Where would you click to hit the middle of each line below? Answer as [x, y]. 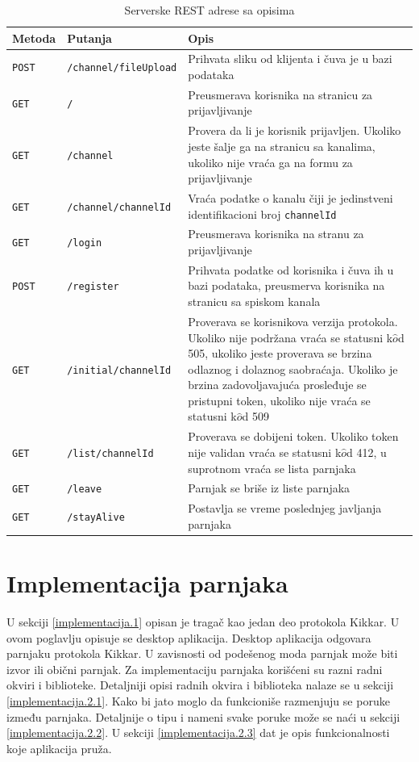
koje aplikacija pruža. [59, 748]
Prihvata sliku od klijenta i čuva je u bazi [290, 59]
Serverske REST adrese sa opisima [209, 10]
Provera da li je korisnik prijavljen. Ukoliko [295, 130]
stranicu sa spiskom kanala [254, 301]
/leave [85, 490]
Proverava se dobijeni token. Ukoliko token [293, 436]
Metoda [34, 38]
